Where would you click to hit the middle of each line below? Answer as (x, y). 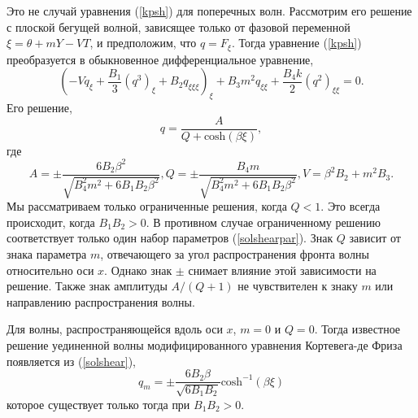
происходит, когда (51, 222)
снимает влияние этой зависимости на (282, 270)
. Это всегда (351, 206)
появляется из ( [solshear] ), (72, 361)
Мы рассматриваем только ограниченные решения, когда (147, 206)
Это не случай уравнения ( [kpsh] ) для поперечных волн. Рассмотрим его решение (209, 11)
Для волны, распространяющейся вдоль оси (115, 329)
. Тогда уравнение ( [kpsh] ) (296, 43)
